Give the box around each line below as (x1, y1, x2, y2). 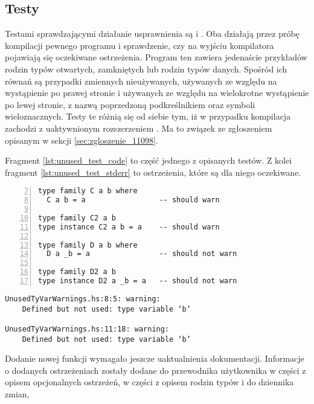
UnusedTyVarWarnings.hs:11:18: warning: (5, 324, 170, 333)
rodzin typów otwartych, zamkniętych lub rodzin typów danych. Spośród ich (5, 62, 287, 75)
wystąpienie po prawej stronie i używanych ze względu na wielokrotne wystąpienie (5, 86, 309, 99)
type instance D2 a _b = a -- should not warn (38, 277, 237, 286)
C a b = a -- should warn (46, 196, 220, 205)
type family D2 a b (38, 268, 116, 277)
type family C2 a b (38, 213, 116, 222)
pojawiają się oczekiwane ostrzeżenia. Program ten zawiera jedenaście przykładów (5, 51, 307, 63)
